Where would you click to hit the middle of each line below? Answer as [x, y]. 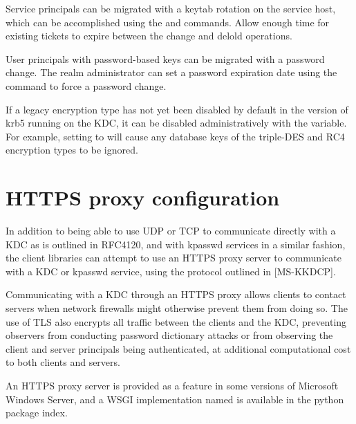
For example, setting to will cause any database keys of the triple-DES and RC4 [175, 136]
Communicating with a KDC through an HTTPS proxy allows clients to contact [176, 294]
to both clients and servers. [63, 362]
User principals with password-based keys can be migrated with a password [165, 58]
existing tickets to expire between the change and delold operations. [149, 36]
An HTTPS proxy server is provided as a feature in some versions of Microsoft [172, 385]
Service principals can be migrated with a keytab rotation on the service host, [171, 8]
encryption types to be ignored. [72, 150]
